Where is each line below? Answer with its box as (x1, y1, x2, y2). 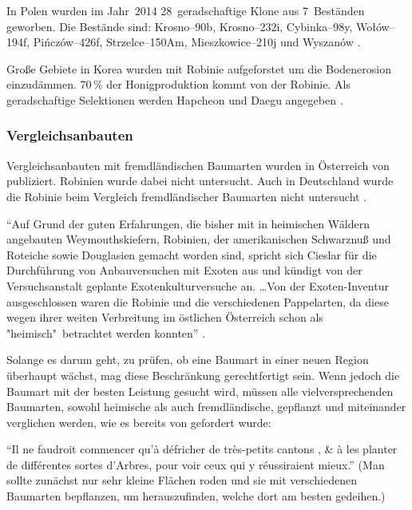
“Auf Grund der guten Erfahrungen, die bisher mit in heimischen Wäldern (6, 215, 370, 231)
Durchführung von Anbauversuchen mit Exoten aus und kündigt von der (6, 262, 362, 279)
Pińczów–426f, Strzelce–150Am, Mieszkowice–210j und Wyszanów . (33, 34, 361, 50)
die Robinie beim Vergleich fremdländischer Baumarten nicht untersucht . (6, 188, 367, 204)
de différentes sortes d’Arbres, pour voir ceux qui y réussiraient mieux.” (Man (6, 456, 385, 472)
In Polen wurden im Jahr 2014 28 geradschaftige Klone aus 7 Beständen (6, 2, 365, 18)
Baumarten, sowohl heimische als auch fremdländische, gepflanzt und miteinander (6, 398, 406, 415)
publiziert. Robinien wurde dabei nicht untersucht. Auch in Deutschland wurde (6, 172, 394, 189)
